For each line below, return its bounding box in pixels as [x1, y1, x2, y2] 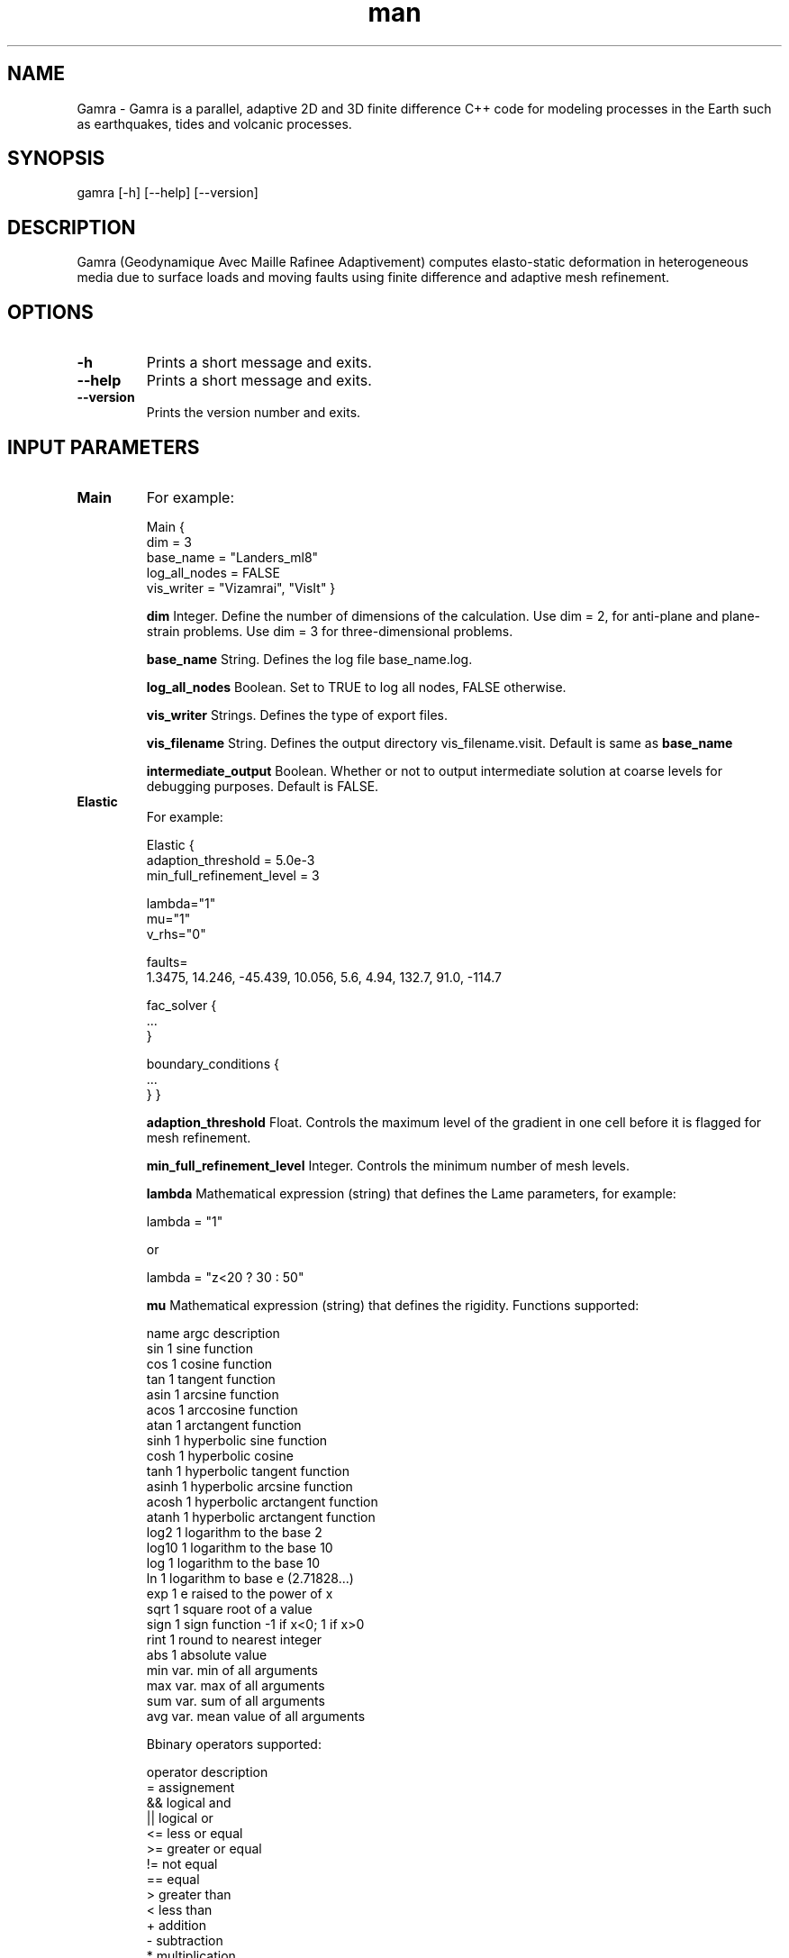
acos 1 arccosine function [146, 1401, 298, 1417]
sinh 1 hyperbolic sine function [146, 1432, 328, 1448]
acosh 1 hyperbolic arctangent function [146, 1493, 378, 1509]
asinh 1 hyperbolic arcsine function [146, 1478, 353, 1494]
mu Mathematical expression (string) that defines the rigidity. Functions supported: [146, 1297, 639, 1313]
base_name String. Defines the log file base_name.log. [146, 651, 473, 667]
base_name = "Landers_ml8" [146, 549, 319, 565]
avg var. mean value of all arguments [146, 1708, 366, 1724]
